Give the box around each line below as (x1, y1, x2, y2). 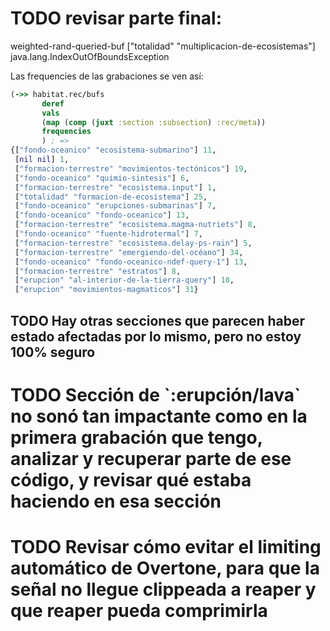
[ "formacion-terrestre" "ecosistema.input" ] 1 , (14, 182, 217, 192)
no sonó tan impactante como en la (10, 405, 308, 427)
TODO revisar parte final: (10, 7, 223, 30)
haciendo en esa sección (10, 490, 222, 512)
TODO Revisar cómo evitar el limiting (10, 535, 322, 558)
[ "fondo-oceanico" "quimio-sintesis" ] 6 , (14, 173, 190, 183)
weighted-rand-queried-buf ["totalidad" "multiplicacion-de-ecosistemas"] (10, 40, 316, 52)
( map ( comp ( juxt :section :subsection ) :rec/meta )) (41, 117, 267, 127)
